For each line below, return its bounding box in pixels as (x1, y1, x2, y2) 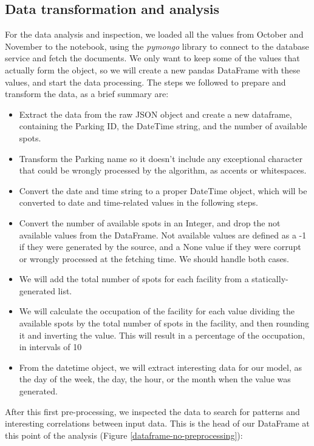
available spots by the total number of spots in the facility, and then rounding (19, 317, 310, 329)
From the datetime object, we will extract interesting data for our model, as (19, 360, 302, 373)
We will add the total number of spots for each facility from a (19, 272, 249, 285)
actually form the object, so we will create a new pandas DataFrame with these (5, 63, 301, 76)
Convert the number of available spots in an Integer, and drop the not (19, 216, 281, 229)
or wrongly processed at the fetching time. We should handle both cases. (19, 252, 290, 265)
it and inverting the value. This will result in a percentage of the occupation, (19, 328, 305, 341)
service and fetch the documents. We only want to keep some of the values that (5, 52, 300, 64)
